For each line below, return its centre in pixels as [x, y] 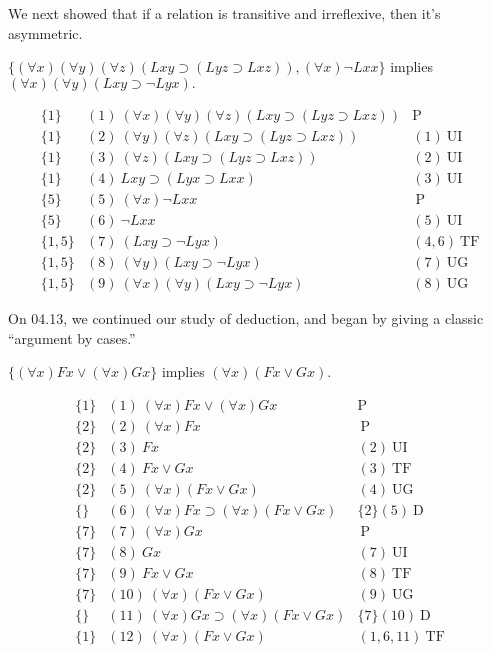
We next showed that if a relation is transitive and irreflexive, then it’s [224, 13]
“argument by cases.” [72, 337]
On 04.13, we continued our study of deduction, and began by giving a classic [246, 318]
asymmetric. [45, 32]
